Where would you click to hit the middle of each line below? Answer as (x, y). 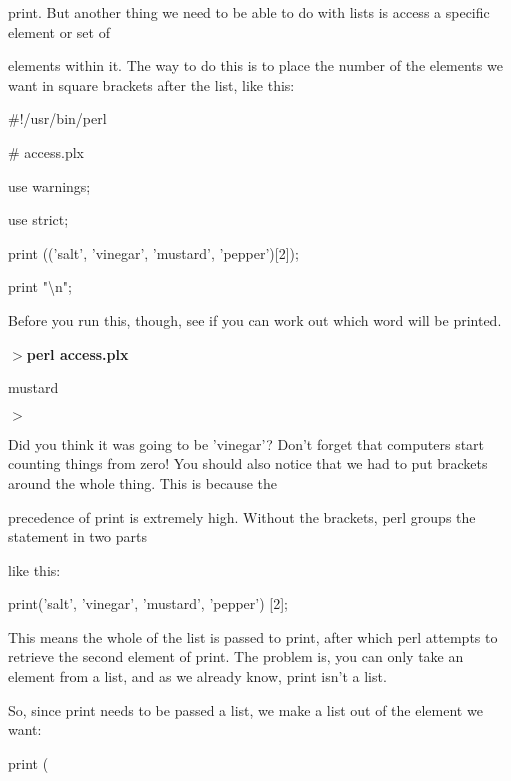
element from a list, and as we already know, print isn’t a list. (197, 676)
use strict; (38, 219)
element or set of (59, 31)
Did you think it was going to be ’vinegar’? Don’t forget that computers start (246, 443)
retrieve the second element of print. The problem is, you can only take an (236, 656)
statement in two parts (78, 536)
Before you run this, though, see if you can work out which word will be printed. (255, 319)
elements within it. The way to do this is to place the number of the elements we (255, 65)
